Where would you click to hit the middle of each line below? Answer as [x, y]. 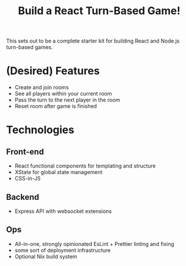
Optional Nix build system [46, 256]
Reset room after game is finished [56, 106]
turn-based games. [30, 47]
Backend [23, 197]
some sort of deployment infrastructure [63, 250]
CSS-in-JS [27, 179]
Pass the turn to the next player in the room [67, 100]
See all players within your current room [63, 94]
